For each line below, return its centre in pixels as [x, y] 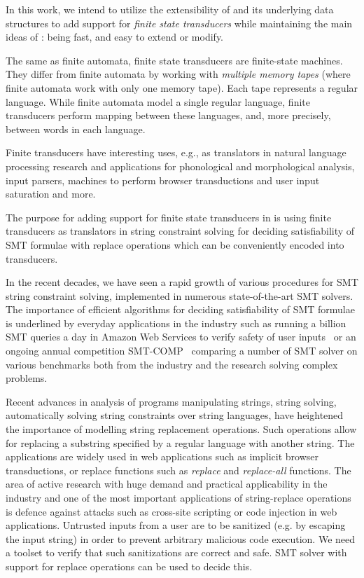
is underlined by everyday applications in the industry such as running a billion [176, 323]
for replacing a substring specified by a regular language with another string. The [180, 442]
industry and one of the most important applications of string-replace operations [178, 497]
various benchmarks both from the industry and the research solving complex [172, 364]
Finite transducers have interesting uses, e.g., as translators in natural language [176, 152]
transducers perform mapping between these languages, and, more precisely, [168, 115]
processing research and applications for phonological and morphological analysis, [180, 166]
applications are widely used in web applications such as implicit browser [162, 456]
